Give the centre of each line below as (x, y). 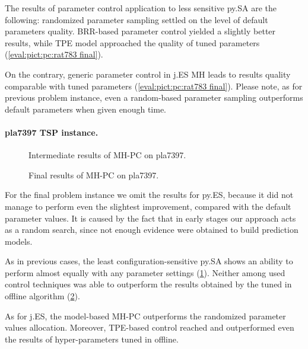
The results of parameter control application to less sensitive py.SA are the (141, 8)
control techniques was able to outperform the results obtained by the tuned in (148, 284)
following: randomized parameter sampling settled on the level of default (136, 19)
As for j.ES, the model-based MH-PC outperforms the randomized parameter (145, 316)
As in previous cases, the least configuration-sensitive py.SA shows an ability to (149, 261)
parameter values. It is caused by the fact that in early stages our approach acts (150, 218)
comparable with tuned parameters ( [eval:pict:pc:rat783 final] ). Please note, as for (154, 86)
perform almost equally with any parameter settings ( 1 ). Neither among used (145, 272)
